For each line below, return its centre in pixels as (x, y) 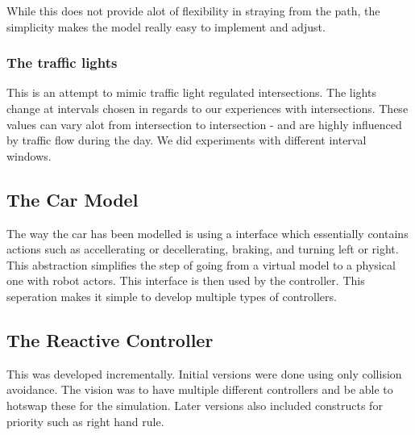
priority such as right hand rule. (85, 421)
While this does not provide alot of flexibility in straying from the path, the (193, 10)
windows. (29, 155)
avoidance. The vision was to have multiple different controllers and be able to (200, 389)
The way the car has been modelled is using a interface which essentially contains (207, 233)
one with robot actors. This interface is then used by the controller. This (186, 280)
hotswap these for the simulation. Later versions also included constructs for (195, 405)
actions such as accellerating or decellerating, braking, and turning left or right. (203, 249)
